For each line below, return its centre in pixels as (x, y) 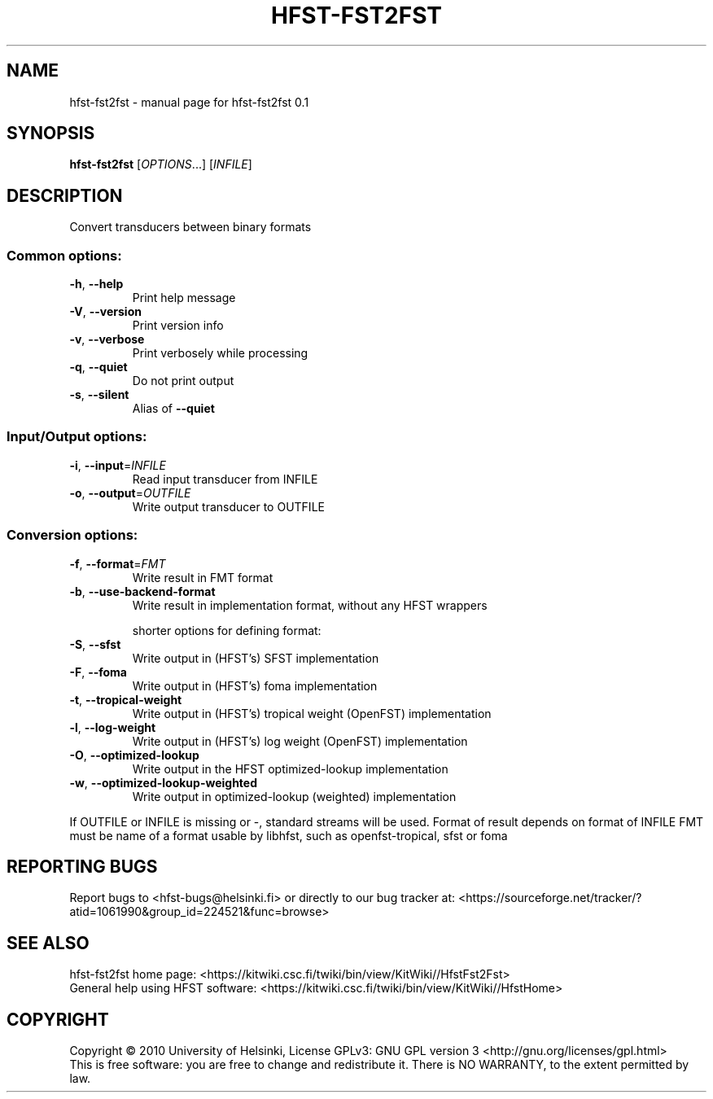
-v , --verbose (107, 339)
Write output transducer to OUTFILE (228, 506)
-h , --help (96, 284)
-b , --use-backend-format (142, 591)
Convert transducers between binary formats (190, 227)
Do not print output (183, 381)
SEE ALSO (48, 943)
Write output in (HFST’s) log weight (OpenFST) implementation (300, 741)
